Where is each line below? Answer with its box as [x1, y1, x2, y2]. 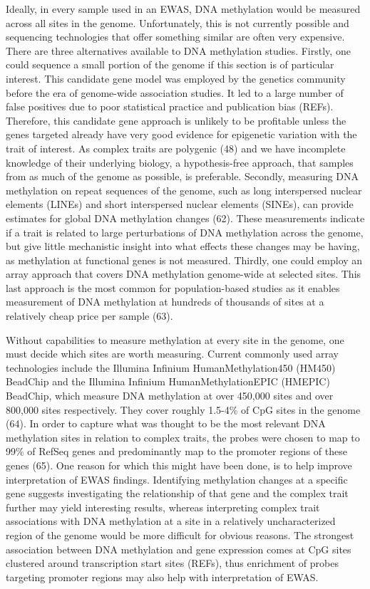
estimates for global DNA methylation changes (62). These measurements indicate [6, 210, 365, 225]
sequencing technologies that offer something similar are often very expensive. [6, 29, 345, 44]
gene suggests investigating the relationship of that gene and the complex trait [6, 486, 349, 501]
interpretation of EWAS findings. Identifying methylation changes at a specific [6, 471, 348, 486]
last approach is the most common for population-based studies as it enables [6, 280, 340, 295]
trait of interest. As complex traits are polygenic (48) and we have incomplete [6, 140, 346, 155]
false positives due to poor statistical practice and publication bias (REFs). [6, 99, 334, 114]
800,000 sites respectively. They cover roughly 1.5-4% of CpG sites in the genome [6, 402, 361, 417]
